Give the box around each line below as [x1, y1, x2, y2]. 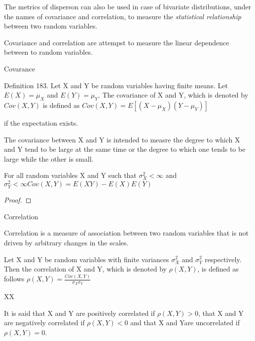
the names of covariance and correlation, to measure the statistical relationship [4, 11, 241, 21]
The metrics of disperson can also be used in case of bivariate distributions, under [4, 1, 252, 11]
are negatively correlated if [4, 317, 85, 328]
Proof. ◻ [4, 195, 32, 205]
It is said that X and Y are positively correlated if [4, 307, 155, 318]
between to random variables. [4, 47, 93, 57]
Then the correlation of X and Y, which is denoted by [4, 264, 167, 274]
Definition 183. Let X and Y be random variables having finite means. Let [4, 80, 228, 90]
